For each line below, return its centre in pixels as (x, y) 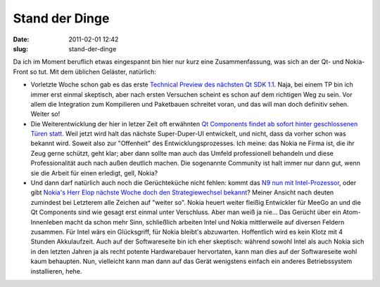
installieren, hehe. (56, 271)
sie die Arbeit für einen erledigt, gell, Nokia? (94, 173)
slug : (20, 48)
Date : (21, 39)
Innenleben (47, 222)
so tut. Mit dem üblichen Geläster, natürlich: (93, 72)
